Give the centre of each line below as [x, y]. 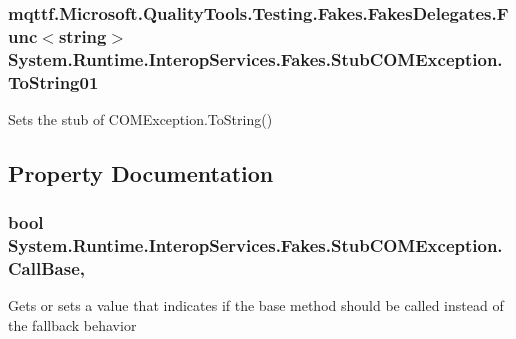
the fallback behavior [72, 325]
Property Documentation [141, 172]
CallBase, [46, 268]
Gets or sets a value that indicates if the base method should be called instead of [256, 305]
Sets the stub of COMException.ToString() [140, 118]
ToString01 [53, 81]
